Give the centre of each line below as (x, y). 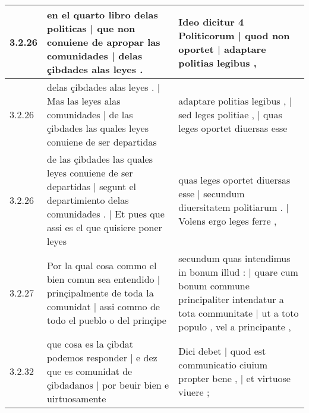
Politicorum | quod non (234, 35)
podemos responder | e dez (102, 357)
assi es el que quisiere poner (105, 227)
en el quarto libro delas (103, 15)
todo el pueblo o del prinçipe (107, 320)
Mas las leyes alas (84, 101)
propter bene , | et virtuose (234, 378)
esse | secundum (212, 193)
